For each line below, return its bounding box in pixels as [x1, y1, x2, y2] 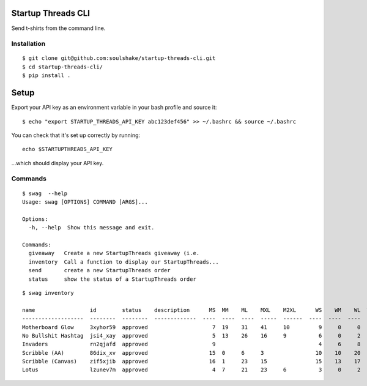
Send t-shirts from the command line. [11, 24, 106, 32]
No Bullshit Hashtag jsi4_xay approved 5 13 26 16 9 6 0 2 [22, 332, 361, 339]
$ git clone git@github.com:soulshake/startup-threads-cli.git [22, 55, 216, 62]
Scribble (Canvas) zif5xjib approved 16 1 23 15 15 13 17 [22, 358, 361, 365]
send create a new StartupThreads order [28, 267, 171, 274]
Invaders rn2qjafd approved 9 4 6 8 [22, 341, 361, 348]
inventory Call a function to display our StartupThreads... [28, 258, 220, 265]
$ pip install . [22, 72, 71, 79]
